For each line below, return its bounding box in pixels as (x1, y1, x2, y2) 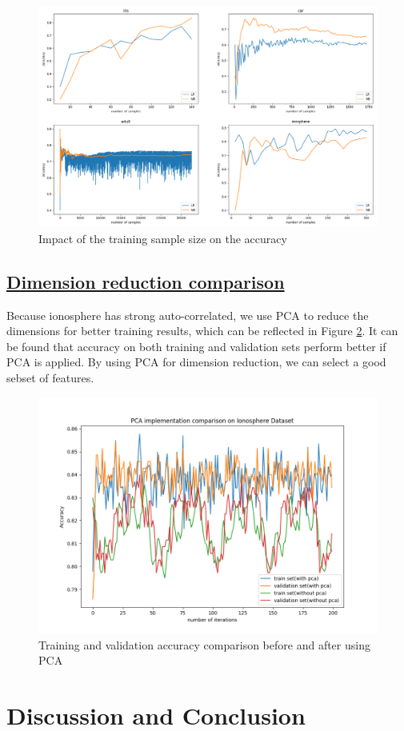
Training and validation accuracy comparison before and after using (38, 636, 370, 653)
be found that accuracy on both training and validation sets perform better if (6, 338, 386, 354)
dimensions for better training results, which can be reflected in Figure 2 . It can (6, 322, 398, 339)
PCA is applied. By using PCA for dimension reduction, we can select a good (6, 354, 386, 370)
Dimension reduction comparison (6, 269, 285, 294)
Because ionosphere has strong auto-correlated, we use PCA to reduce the (6, 306, 369, 323)
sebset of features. (6, 369, 94, 385)
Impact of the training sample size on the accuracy (38, 230, 287, 246)
